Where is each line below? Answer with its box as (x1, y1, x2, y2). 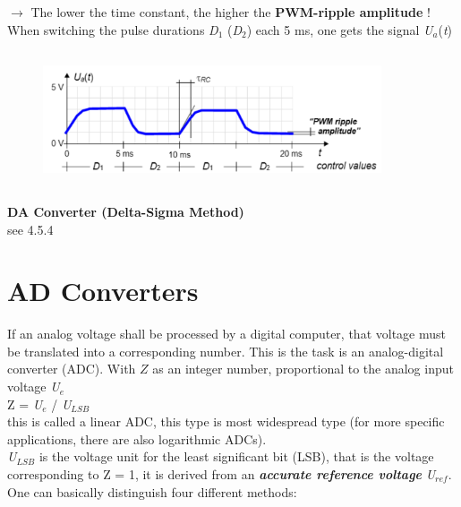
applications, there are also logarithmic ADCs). (7, 429, 267, 448)
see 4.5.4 (7, 219, 54, 238)
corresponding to (7, 465, 99, 484)
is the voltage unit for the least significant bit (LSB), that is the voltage (38, 447, 434, 466)
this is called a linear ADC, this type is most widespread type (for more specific (7, 412, 445, 431)
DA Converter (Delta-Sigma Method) (7, 202, 244, 220)
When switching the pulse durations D (7, 20, 218, 39)
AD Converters (7, 272, 199, 309)
